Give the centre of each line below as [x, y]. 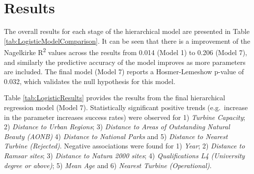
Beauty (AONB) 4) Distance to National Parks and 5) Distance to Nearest [116, 136]
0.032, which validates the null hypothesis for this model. [90, 81]
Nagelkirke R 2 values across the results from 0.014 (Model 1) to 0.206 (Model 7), [126, 51]
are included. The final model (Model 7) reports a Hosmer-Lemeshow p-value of [124, 72]
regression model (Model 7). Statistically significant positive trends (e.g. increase [126, 107]
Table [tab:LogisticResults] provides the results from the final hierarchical [115, 98]
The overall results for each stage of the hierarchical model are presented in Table [127, 31]
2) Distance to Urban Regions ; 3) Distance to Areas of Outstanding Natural [117, 127]
